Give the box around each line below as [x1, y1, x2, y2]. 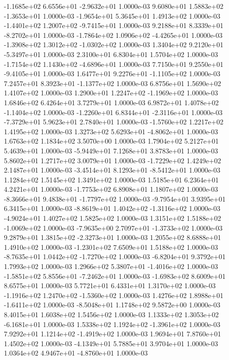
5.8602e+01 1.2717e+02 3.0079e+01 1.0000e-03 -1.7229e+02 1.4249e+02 [4, 155, 221, 165]
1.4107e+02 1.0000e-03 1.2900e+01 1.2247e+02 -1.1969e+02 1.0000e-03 [4, 88, 218, 98]
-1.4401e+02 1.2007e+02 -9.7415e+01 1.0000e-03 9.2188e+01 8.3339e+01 [4, 20, 224, 30]
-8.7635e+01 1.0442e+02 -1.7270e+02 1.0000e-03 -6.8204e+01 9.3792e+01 [4, 251, 226, 262]
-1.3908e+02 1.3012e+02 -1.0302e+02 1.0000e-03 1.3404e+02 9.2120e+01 [4, 39, 224, 50]
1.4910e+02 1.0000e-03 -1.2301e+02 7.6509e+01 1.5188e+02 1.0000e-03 [4, 241, 218, 252]
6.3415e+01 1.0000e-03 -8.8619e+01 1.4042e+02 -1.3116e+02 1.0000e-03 [4, 203, 221, 213]
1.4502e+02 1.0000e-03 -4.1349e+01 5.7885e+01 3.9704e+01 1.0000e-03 [4, 338, 218, 348]
